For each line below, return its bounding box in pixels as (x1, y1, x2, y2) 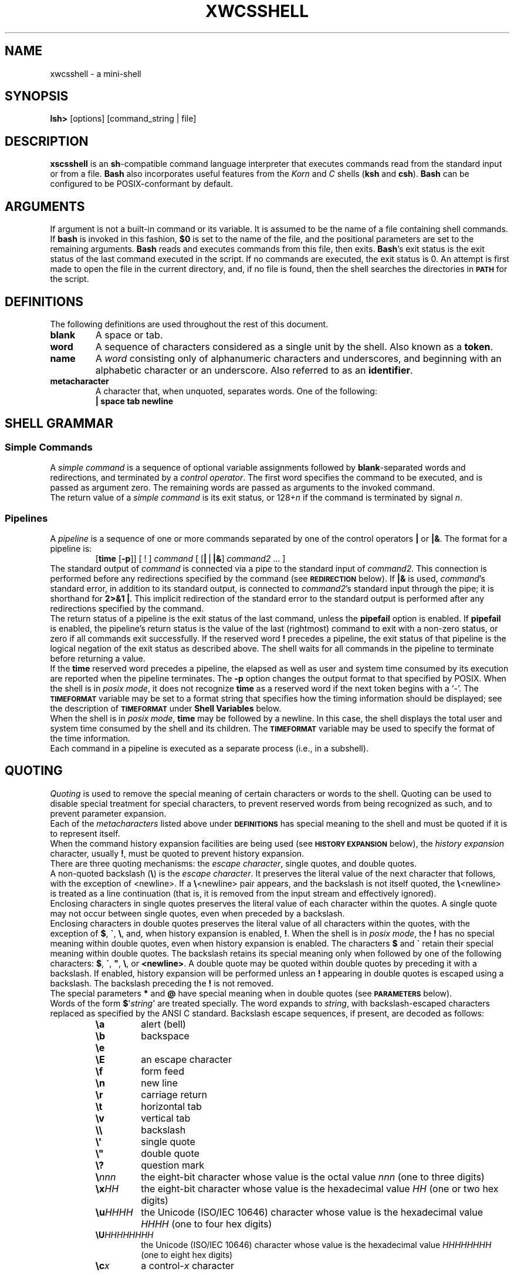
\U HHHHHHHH (95, 1229, 154, 1240)
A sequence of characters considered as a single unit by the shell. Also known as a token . (95, 340, 493, 353)
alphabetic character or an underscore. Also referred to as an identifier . (95, 364, 413, 376)
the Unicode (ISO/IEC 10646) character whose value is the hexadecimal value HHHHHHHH (141, 1239, 492, 1250)
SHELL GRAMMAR (5, 416, 113, 431)
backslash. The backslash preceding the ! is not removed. (50, 978, 274, 988)
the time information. (50, 733, 130, 743)
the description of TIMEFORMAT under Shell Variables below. (50, 703, 282, 713)
